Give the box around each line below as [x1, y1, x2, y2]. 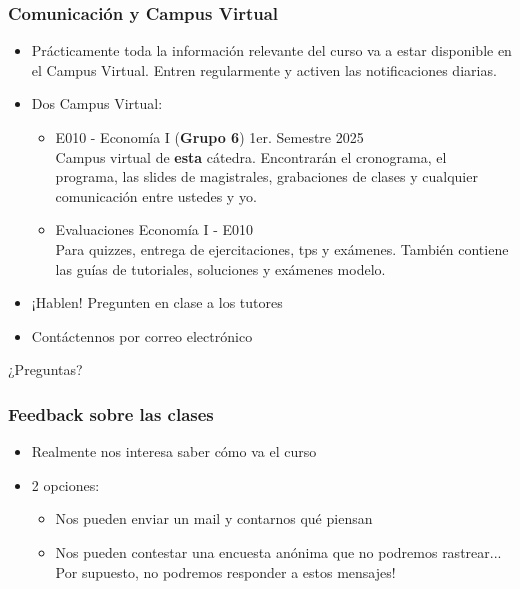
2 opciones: [31, 474, 100, 495]
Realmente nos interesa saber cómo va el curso [31, 441, 317, 462]
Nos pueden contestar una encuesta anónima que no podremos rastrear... [55, 541, 502, 562]
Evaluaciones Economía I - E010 [55, 219, 254, 240]
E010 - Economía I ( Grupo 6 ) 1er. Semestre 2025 [55, 127, 364, 147]
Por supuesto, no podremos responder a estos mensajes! [55, 561, 396, 582]
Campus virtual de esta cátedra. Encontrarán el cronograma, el [55, 146, 447, 167]
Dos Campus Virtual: [31, 93, 163, 114]
